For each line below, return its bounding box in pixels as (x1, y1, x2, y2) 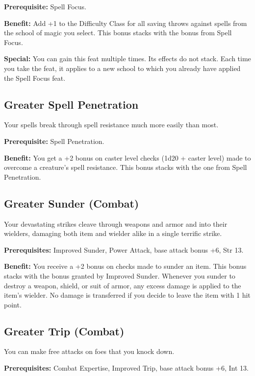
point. (4, 299, 22, 309)
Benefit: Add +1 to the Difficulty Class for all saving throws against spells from (4, 18, 247, 28)
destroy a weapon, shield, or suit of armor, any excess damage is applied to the (4, 280, 241, 290)
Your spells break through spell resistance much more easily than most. (4, 119, 219, 130)
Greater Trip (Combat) (4, 323, 125, 338)
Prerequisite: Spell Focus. (4, 1, 86, 11)
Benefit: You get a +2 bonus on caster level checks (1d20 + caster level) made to (4, 152, 251, 163)
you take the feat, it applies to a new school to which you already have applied (4, 63, 241, 73)
